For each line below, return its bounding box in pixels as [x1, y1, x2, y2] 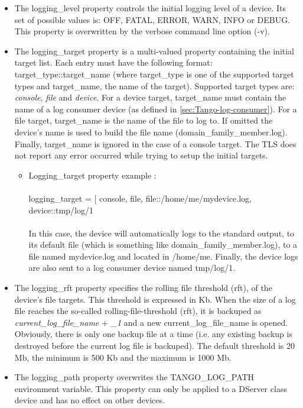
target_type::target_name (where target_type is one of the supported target [14, 67, 294, 80]
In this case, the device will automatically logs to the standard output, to [28, 226, 295, 239]
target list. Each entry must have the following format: [14, 56, 213, 69]
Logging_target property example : [28, 169, 157, 181]
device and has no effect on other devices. [14, 394, 165, 406]
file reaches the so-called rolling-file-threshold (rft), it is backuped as [14, 305, 262, 317]
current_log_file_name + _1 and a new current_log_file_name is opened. [14, 316, 288, 328]
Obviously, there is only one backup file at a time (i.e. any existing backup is [14, 328, 292, 340]
